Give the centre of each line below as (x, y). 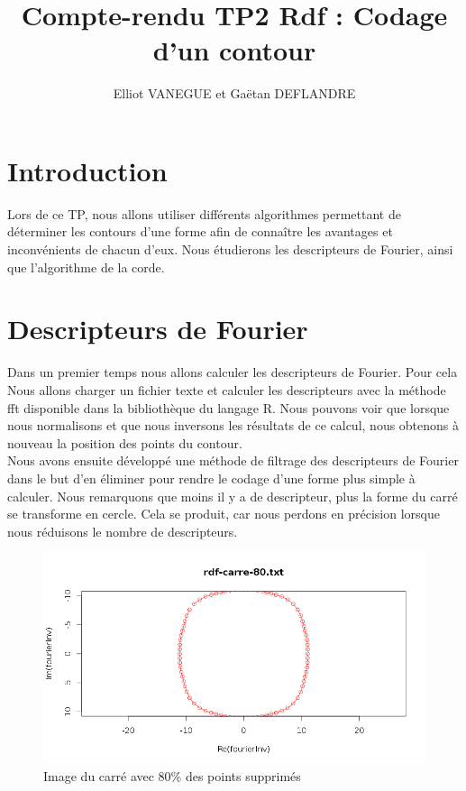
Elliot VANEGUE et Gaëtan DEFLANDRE (234, 93)
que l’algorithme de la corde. (86, 267)
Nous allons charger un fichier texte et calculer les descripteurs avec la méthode (227, 389)
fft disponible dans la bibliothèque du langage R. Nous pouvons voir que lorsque (228, 407)
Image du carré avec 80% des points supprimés (172, 776)
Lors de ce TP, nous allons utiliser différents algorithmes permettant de (204, 213)
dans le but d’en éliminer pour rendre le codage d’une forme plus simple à (211, 478)
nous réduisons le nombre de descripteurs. (123, 531)
